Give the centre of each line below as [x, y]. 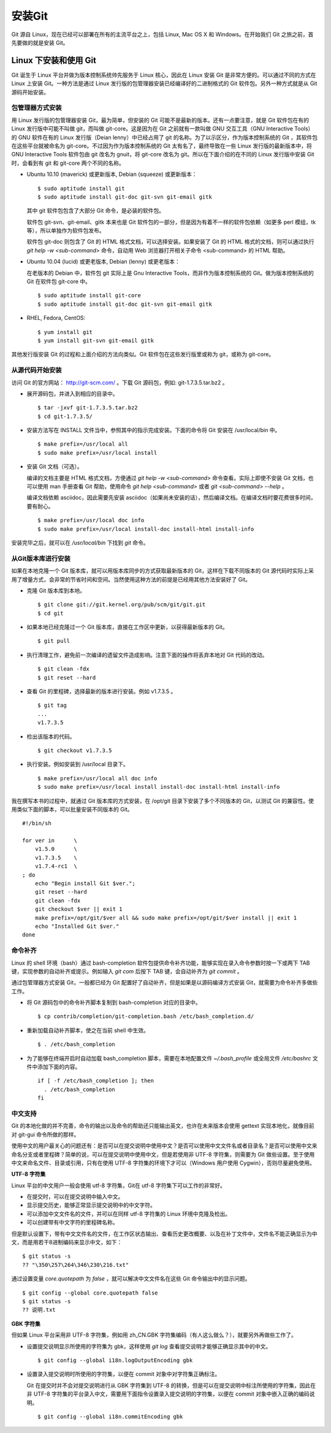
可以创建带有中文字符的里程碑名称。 [72, 1222]
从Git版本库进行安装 [41, 558]
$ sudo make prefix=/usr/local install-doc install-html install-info [146, 529]
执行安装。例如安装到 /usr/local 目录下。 [78, 764]
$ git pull [54, 641]
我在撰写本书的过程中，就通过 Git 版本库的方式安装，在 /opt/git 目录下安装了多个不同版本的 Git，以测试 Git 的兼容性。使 [163, 800]
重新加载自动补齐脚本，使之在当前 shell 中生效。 [88, 1030]
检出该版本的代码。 [51, 736]
